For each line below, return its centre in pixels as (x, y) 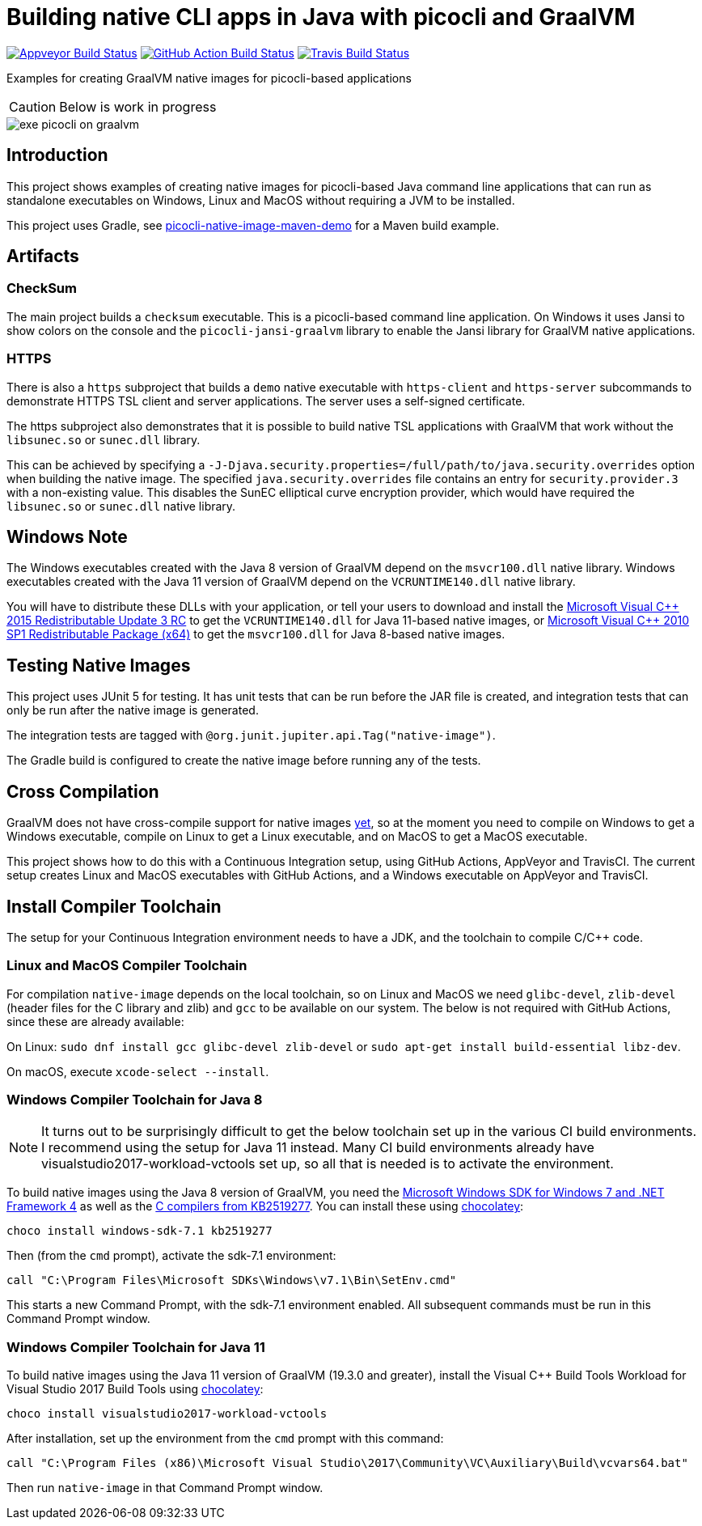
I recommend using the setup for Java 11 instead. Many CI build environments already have (318, 1148)
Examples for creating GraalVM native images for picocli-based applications (209, 78)
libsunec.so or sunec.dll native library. (121, 506)
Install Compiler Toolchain (114, 906)
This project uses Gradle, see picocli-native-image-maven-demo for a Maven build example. (253, 225)
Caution (33, 106)
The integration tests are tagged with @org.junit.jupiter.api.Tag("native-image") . (251, 735)
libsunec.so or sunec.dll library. (104, 439)
